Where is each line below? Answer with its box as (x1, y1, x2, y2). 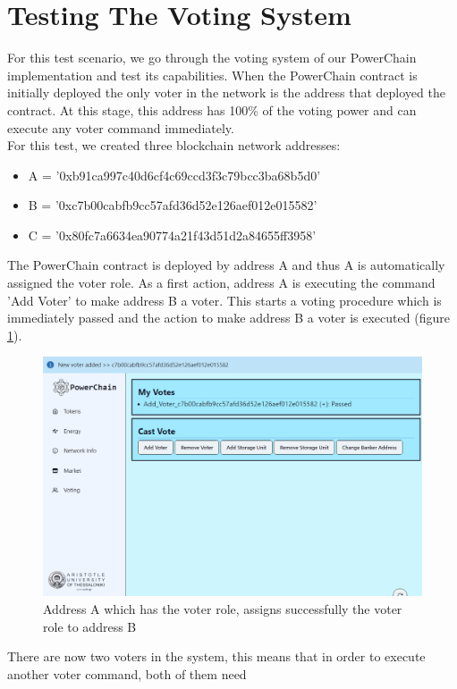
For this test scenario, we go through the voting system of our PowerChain (7, 48, 417, 67)
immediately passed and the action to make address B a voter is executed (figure (7, 308, 450, 327)
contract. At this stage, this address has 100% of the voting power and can (7, 100, 417, 119)
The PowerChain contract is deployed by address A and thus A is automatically (7, 256, 445, 274)
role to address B (43, 617, 137, 635)
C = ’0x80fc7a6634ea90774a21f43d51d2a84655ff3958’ (28, 225, 317, 244)
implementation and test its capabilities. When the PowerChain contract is (7, 65, 418, 84)
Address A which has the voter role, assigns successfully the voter (43, 599, 402, 618)
